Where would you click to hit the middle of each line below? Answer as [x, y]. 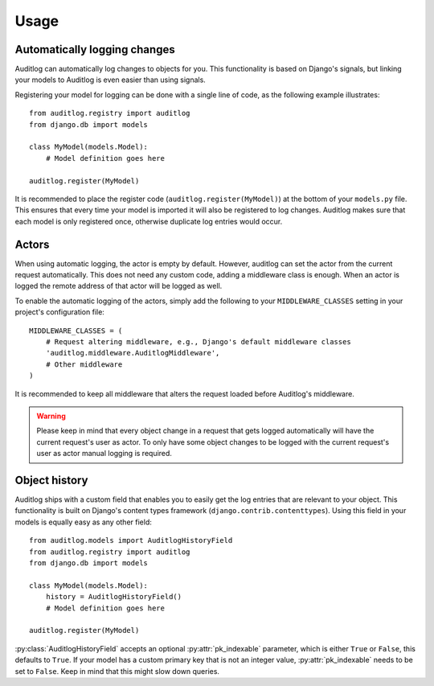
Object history [51, 480]
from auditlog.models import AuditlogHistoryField [131, 540]
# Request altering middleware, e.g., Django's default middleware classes [198, 342]
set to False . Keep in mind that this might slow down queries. [117, 671]
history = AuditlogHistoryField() [114, 597]
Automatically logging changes [95, 49]
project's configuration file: [59, 312]
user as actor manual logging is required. [104, 454]
